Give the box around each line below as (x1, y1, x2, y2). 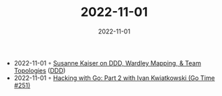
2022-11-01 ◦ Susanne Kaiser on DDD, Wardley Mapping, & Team (13, 58, 202, 67)
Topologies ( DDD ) (13, 66, 66, 74)
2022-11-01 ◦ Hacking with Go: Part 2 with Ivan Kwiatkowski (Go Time (13, 74, 215, 82)
